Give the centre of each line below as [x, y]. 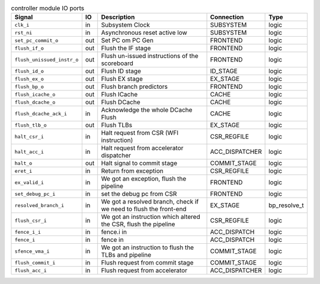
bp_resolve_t [287, 205]
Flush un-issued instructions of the [150, 56]
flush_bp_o [29, 87]
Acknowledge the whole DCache [147, 110]
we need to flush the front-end [144, 209]
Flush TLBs [117, 125]
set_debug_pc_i [35, 194]
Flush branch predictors [135, 87]
